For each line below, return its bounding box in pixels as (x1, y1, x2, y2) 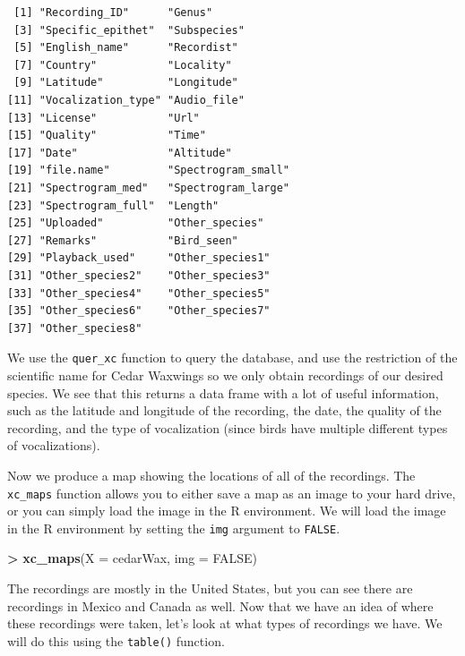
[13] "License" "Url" (7, 111, 200, 124)
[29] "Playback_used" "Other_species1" (7, 251, 271, 265)
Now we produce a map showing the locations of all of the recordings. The (7, 465, 416, 484)
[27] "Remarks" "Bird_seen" (7, 234, 238, 247)
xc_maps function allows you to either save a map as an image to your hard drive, (7, 483, 456, 502)
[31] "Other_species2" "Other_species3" (7, 268, 271, 282)
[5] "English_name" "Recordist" (13, 41, 238, 55)
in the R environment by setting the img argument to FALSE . (7, 518, 340, 537)
